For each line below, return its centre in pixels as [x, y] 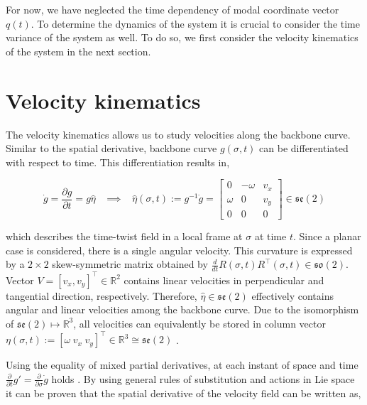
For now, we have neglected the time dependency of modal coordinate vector [172, 9]
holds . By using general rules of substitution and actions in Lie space [203, 378]
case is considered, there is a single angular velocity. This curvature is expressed [179, 250]
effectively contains [292, 295]
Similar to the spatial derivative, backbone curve [111, 148]
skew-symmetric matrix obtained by [130, 264]
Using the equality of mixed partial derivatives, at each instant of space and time [182, 365]
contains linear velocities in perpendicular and [224, 280]
